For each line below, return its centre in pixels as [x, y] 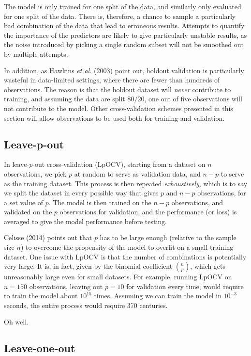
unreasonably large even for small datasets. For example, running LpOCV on [118, 277]
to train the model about [41, 296]
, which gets [208, 266]
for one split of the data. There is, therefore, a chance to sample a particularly [120, 16]
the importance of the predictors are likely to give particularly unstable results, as [125, 35]
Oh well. [16, 321]
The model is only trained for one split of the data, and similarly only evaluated [123, 6]
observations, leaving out [66, 286]
